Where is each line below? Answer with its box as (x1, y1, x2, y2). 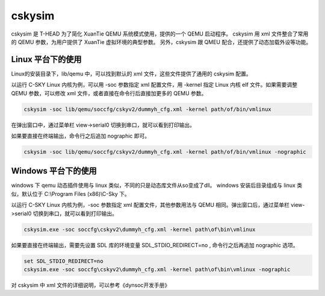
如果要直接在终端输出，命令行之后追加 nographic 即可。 (11, 132, 150, 139)
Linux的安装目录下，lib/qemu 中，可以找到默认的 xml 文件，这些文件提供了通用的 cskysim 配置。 (11, 70, 252, 77)
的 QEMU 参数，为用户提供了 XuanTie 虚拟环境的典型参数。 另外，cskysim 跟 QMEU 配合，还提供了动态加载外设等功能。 (11, 38, 312, 45)
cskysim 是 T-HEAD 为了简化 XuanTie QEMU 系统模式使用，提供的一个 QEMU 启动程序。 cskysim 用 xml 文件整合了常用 (11, 30, 309, 37)
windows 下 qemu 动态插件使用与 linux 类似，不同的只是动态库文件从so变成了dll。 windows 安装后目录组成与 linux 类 (11, 181, 303, 189)
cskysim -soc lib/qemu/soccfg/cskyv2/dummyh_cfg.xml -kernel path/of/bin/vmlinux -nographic (23, 148, 306, 155)
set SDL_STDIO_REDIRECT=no (23, 257, 104, 265)
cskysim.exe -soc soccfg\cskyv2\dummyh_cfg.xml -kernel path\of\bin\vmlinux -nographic (23, 266, 291, 272)
